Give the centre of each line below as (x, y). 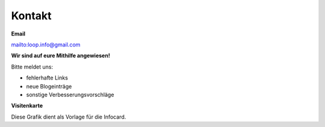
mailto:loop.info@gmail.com (46, 45)
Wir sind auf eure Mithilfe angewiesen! (61, 56)
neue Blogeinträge (49, 86)
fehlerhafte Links (47, 78)
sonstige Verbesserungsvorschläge (70, 94)
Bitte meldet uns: (32, 67)
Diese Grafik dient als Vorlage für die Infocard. (69, 117)
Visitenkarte (27, 106)
